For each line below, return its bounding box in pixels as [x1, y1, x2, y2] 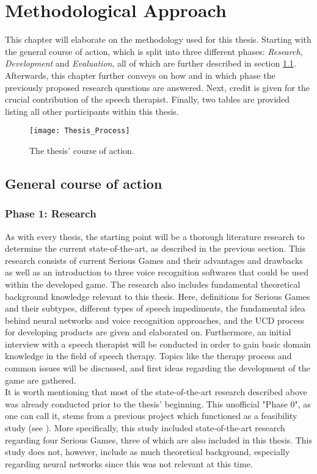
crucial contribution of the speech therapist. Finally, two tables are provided [5, 93, 290, 106]
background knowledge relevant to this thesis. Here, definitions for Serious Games [5, 290, 310, 302]
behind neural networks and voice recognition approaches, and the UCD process [5, 313, 304, 326]
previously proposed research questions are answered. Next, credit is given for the [5, 81, 310, 93]
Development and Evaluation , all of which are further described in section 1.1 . [5, 57, 296, 70]
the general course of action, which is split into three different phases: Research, [5, 45, 303, 57]
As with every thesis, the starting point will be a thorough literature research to [5, 230, 305, 242]
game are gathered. [5, 373, 76, 386]
